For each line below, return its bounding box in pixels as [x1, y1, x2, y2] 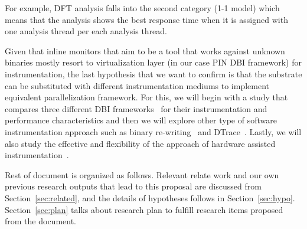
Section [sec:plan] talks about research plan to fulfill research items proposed [5, 203, 283, 215]
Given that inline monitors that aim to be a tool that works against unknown [5, 44, 285, 57]
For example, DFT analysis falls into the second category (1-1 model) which [5, 2, 280, 14]
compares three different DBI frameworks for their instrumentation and [5, 102, 267, 114]
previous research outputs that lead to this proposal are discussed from [5, 180, 262, 192]
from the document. [5, 215, 76, 227]
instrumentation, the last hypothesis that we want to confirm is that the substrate [5, 67, 302, 80]
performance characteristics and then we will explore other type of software [5, 114, 277, 126]
